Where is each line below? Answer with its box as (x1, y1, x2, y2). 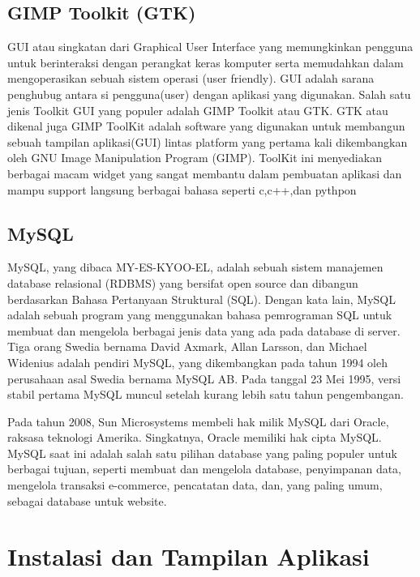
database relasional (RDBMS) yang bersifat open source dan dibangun (7, 274, 358, 291)
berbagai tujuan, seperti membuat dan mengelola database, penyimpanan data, (7, 460, 402, 477)
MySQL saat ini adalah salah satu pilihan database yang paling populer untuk (7, 444, 397, 461)
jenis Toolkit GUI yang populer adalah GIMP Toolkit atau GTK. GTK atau (7, 101, 388, 118)
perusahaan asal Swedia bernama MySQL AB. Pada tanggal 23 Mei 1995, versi (7, 370, 401, 387)
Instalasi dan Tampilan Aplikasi (7, 540, 370, 573)
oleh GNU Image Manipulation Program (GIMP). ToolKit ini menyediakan (7, 149, 382, 166)
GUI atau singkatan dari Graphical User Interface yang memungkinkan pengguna (7, 38, 414, 55)
